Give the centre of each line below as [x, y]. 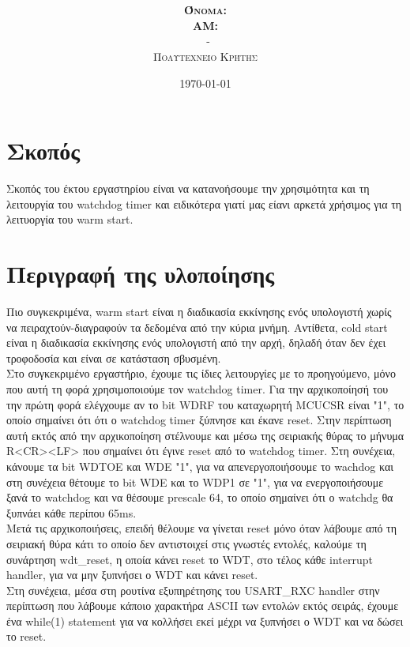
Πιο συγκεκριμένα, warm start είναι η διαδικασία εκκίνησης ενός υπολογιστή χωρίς [199, 311]
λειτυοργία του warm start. [70, 219]
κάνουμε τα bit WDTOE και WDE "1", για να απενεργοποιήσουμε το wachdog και [200, 466]
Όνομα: [205, 10]
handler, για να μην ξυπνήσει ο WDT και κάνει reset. [132, 575]
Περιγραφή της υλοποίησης [141, 274]
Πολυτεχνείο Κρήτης [205, 56]
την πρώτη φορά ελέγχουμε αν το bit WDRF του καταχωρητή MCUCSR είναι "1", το [205, 404]
